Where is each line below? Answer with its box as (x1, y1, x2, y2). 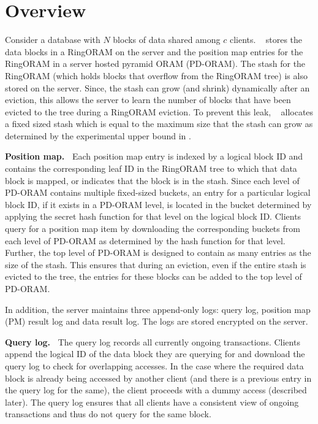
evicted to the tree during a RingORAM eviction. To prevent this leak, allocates (5, 105, 314, 118)
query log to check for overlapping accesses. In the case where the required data (5, 359, 304, 372)
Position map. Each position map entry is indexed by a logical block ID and (5, 150, 303, 163)
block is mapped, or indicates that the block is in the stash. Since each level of (5, 174, 300, 187)
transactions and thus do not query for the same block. (5, 407, 211, 420)
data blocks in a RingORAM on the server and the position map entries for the (5, 45, 303, 58)
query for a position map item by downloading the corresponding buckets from (5, 222, 300, 235)
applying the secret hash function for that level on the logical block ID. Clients (5, 210, 301, 223)
